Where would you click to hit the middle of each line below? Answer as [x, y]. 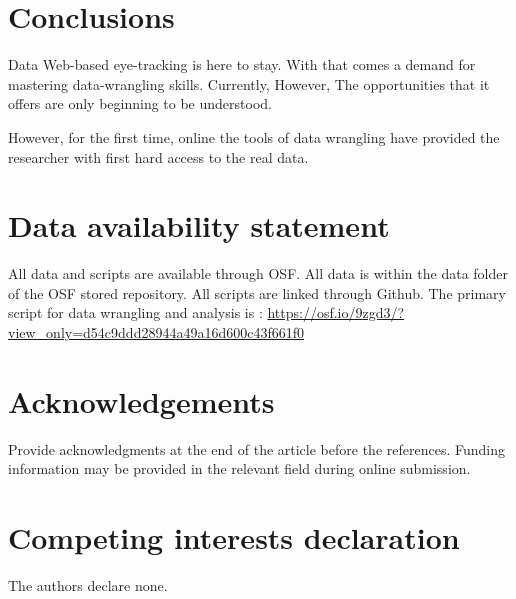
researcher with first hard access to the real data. [158, 156]
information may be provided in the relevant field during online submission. [239, 468]
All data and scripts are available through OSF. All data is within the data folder [258, 273]
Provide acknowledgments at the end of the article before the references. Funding [256, 448]
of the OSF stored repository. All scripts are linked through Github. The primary [257, 292]
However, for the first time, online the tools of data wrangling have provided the [254, 136]
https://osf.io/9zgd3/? [336, 312]
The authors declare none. [88, 585]
